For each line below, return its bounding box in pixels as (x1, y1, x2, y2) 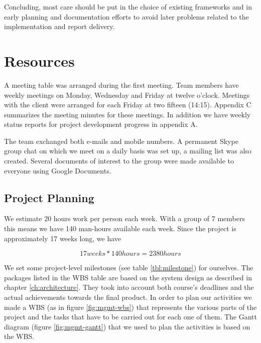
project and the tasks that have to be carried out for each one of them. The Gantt (4, 311, 257, 322)
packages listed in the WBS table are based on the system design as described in (4, 272, 252, 282)
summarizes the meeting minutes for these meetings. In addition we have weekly (4, 109, 251, 119)
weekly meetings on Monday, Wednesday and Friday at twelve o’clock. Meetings (4, 89, 250, 100)
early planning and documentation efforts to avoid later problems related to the (4, 11, 249, 22)
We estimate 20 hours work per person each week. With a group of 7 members (4, 213, 245, 224)
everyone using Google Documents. (4, 165, 111, 176)
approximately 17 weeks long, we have (4, 233, 121, 243)
